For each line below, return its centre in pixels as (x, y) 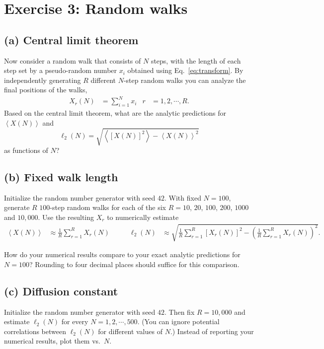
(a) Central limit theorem (71, 39)
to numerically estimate (143, 217)
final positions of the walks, (46, 90)
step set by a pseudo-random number (61, 70)
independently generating (42, 80)
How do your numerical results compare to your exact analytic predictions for (122, 254)
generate (17, 207)
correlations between (35, 331)
